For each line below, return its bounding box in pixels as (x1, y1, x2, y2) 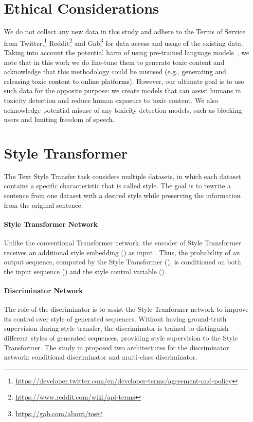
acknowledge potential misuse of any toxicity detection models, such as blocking (4, 104, 242, 115)
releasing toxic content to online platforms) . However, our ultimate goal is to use (4, 76, 244, 86)
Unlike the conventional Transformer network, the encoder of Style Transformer (4, 238, 241, 248)
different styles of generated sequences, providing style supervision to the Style (4, 332, 238, 342)
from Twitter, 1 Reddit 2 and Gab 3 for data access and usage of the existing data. (4, 36, 243, 48)
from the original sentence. (4, 200, 83, 210)
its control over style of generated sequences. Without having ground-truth (4, 313, 227, 323)
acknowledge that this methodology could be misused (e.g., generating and (4, 66, 226, 77)
